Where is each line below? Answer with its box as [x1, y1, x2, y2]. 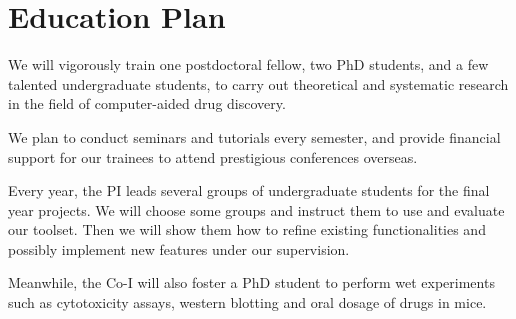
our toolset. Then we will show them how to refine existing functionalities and [8, 219, 486, 240]
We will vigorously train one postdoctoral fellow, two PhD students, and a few [8, 54, 489, 75]
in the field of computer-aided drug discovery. [8, 93, 286, 114]
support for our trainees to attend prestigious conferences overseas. [8, 146, 418, 167]
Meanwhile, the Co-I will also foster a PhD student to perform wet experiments [8, 272, 495, 293]
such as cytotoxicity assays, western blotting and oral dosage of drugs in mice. [8, 292, 487, 313]
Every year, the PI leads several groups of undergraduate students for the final [8, 180, 490, 201]
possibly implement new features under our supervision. [8, 238, 350, 259]
